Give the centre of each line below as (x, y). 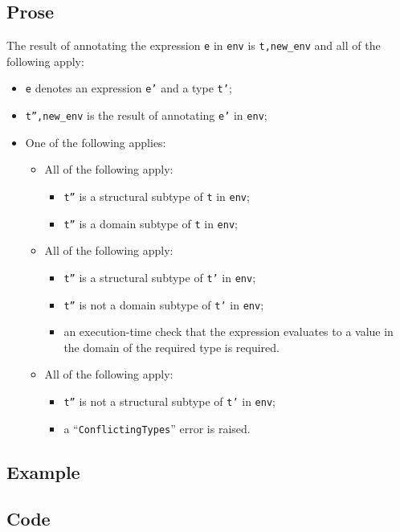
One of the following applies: (96, 142)
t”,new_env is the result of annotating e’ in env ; (146, 115)
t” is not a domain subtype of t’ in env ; (164, 304)
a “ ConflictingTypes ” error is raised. (157, 428)
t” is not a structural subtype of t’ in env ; (169, 401)
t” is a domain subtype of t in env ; (151, 223)
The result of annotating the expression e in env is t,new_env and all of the (194, 45)
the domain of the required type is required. (171, 347)
